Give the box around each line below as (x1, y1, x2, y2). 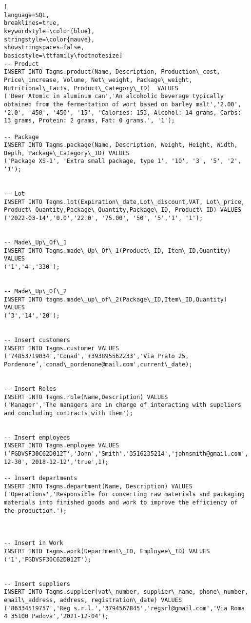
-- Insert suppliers (4, 580, 71, 587)
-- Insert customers (4, 336, 71, 343)
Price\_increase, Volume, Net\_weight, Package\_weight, (4, 76, 193, 83)
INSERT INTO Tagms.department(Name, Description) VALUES (4, 482, 193, 490)
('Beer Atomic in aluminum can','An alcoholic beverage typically (4, 93, 224, 100)
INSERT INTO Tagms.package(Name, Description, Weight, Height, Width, (4, 141, 238, 149)
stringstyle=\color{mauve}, (4, 36, 95, 43)
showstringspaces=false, (4, 44, 84, 51)
